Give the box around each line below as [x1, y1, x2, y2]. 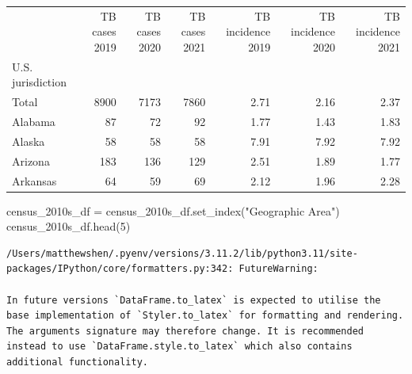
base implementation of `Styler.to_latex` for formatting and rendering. [6, 310, 404, 322]
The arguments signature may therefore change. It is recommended [6, 325, 364, 337]
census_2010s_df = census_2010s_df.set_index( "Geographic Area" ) [6, 202, 340, 219]
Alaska [12, 132, 45, 149]
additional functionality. [6, 357, 148, 368]
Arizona [12, 152, 50, 169]
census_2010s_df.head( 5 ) [6, 218, 131, 235]
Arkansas [12, 172, 57, 189]
